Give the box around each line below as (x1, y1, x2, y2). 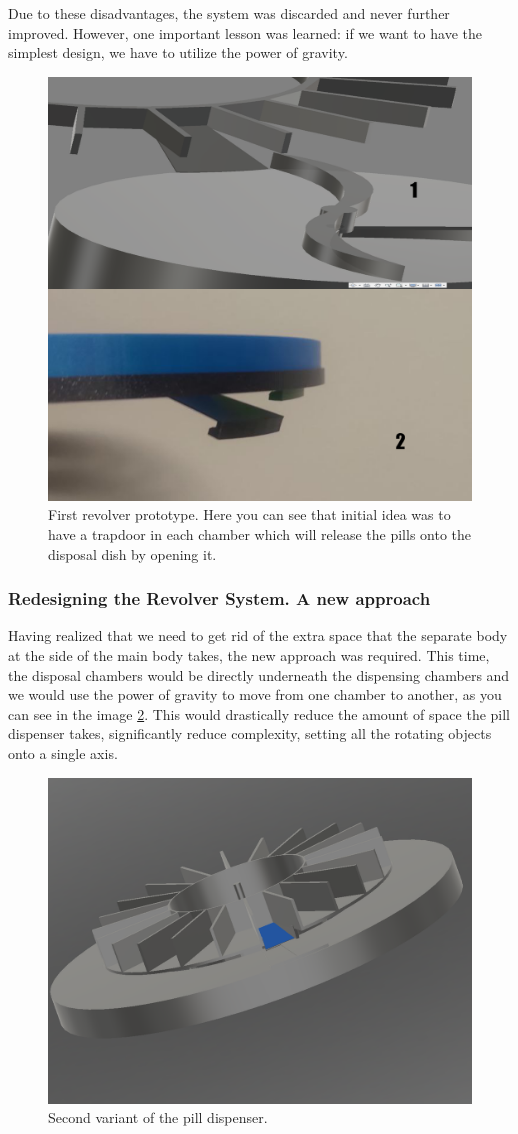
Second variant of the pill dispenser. (48, 1107, 268, 1128)
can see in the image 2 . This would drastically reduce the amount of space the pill (8, 703, 511, 724)
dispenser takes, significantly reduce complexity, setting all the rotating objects (8, 723, 492, 744)
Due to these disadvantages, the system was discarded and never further (8, 3, 450, 23)
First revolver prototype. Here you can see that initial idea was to (48, 504, 451, 525)
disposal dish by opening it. (48, 543, 217, 564)
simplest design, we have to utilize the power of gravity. (8, 42, 348, 63)
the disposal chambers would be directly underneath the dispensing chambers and (8, 664, 510, 685)
